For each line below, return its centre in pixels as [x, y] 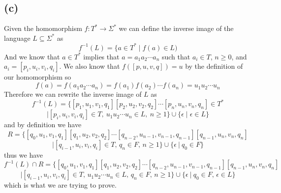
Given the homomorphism [43, 28]
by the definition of [214, 66]
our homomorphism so [38, 77]
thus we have [24, 154]
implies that [101, 56]
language [17, 38]
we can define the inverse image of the [176, 28]
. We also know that [90, 66]
